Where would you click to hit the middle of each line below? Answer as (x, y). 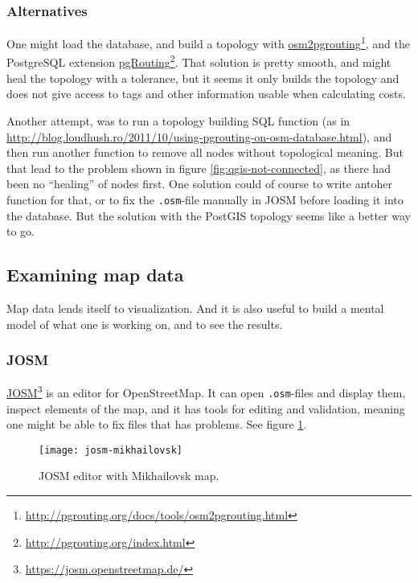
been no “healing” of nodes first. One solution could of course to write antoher (199, 184)
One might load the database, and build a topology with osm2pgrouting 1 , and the (208, 42)
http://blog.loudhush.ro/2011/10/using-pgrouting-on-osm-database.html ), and (199, 136)
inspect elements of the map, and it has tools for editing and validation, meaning (206, 408)
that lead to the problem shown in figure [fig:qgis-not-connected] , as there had (199, 168)
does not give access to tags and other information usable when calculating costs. (206, 94)
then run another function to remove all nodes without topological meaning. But (205, 152)
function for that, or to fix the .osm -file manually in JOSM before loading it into (205, 199)
